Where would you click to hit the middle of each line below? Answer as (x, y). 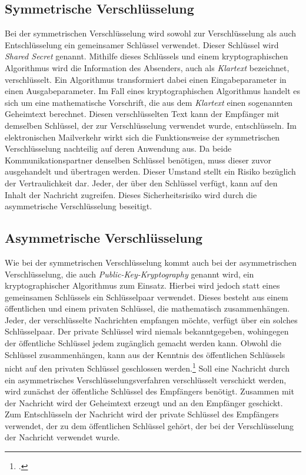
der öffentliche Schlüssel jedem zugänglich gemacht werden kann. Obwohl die (143, 343)
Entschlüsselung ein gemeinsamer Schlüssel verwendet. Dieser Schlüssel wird (142, 44)
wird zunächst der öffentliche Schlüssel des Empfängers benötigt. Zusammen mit (149, 391)
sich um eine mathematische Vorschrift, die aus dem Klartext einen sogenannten (149, 102)
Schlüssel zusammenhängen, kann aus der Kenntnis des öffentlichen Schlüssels (145, 354)
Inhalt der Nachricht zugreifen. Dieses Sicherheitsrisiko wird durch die (131, 194)
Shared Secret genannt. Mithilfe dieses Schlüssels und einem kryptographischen (147, 56)
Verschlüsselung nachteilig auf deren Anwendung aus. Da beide (118, 148)
